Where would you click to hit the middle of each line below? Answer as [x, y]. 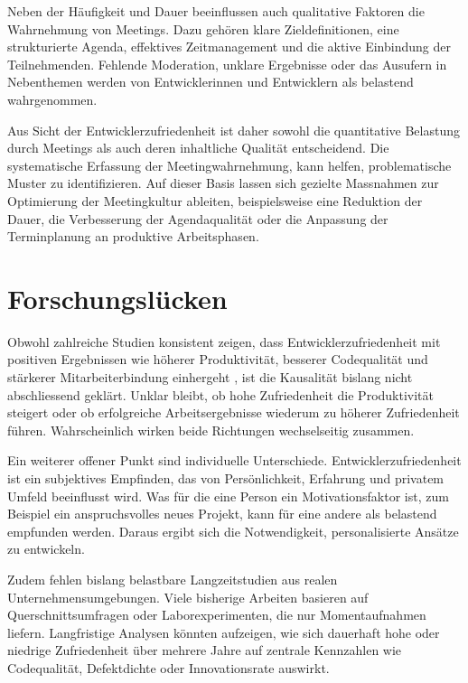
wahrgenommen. [52, 99]
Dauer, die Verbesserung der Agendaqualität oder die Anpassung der [198, 218]
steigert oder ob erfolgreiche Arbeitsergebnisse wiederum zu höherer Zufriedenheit [234, 412]
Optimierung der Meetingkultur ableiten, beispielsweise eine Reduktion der [215, 200]
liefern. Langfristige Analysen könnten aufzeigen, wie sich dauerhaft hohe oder [224, 632]
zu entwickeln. [46, 549]
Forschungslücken [117, 298]
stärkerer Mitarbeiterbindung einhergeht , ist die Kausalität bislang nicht [210, 377]
